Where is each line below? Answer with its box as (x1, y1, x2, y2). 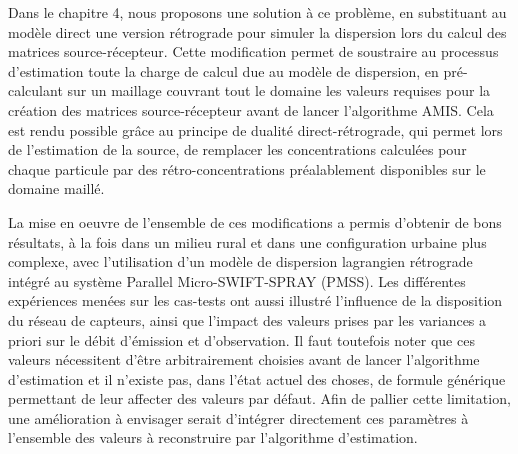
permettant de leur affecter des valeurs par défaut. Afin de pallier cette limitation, (8, 388, 511, 409)
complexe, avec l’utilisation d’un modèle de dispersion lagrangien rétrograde (8, 251, 473, 272)
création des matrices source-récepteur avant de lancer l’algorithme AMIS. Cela (8, 99, 494, 120)
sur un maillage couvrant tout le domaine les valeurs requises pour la (67, 80, 491, 101)
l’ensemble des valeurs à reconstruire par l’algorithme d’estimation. (8, 427, 418, 448)
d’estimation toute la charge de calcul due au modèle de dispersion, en (8, 60, 439, 81)
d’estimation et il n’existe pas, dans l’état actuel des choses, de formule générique (8, 368, 506, 389)
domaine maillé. (8, 178, 105, 199)
